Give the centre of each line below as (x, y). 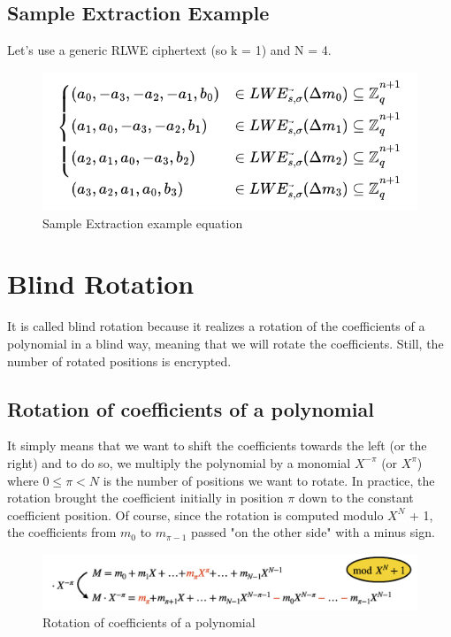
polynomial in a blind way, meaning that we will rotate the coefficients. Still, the (225, 343)
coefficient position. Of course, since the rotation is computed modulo (195, 514)
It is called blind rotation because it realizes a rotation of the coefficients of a (216, 326)
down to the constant (356, 498)
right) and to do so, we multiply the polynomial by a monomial (179, 462)
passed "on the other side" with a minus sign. (313, 532)
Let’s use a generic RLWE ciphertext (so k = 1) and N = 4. (169, 50)
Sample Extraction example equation (143, 223)
